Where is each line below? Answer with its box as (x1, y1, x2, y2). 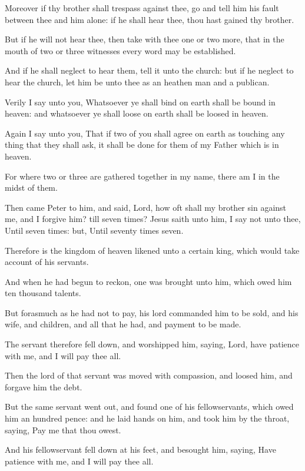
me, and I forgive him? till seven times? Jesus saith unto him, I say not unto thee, (5, 213, 301, 225)
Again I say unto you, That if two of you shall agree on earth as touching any (5, 127, 285, 139)
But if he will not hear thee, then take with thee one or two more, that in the (5, 33, 284, 45)
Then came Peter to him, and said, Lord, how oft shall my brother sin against (5, 201, 287, 213)
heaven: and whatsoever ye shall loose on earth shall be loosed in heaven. (5, 107, 268, 120)
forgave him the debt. (5, 380, 82, 393)
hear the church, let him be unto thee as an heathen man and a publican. (5, 75, 270, 88)
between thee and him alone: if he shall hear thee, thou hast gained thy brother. (5, 13, 294, 25)
